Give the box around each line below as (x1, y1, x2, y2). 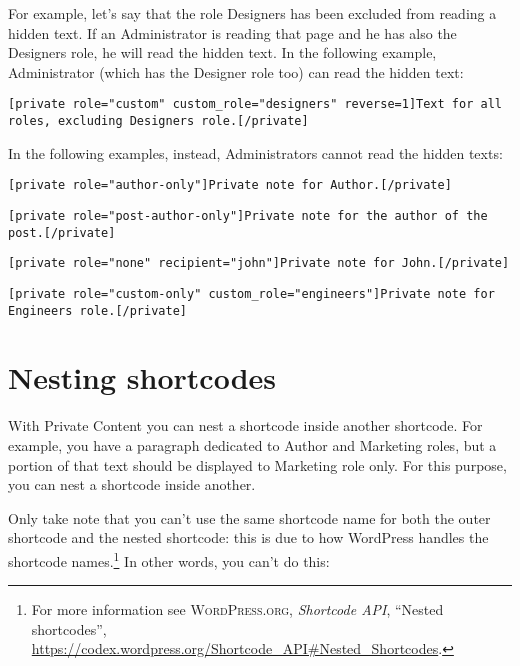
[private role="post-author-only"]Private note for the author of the (8, 208, 488, 223)
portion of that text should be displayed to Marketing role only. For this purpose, (8, 454, 507, 475)
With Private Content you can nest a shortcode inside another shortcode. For (8, 415, 483, 436)
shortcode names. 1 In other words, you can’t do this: (8, 547, 330, 571)
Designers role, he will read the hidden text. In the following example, (8, 42, 437, 63)
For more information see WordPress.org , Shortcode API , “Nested (31, 599, 444, 620)
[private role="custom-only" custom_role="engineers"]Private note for (8, 286, 495, 301)
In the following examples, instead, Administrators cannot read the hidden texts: (8, 142, 503, 163)
